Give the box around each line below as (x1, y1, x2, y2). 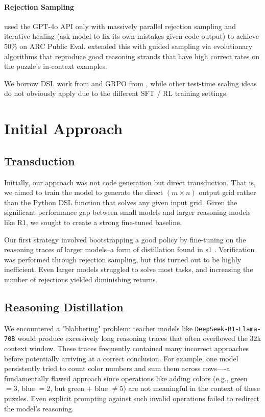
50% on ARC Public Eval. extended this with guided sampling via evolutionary (4, 40, 253, 51)
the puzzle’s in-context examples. (4, 61, 107, 71)
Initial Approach (4, 118, 123, 139)
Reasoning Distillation (4, 299, 124, 314)
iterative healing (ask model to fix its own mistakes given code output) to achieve (4, 31, 259, 41)
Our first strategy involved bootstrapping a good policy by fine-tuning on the (4, 234, 246, 244)
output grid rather (199, 187, 256, 198)
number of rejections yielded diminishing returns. (4, 274, 158, 284)
